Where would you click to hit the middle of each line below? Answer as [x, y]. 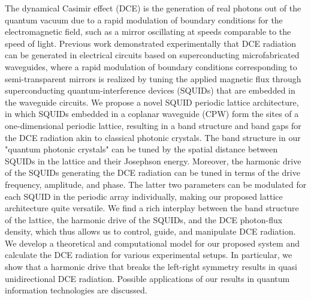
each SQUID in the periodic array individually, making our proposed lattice [144, 196]
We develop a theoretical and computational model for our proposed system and [152, 243]
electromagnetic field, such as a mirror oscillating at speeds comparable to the [148, 31]
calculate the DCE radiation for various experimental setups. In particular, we [149, 255]
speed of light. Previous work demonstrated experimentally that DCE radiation [150, 43]
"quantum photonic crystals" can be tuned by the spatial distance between [141, 149]
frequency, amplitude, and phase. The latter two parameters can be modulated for [156, 184]
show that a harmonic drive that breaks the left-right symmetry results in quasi [151, 267]
